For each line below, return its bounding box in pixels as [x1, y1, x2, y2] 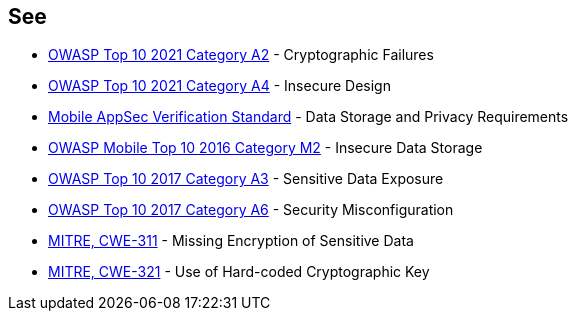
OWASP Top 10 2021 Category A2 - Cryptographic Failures [48, 46, 434, 64]
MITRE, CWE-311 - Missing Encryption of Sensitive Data [48, 232, 414, 250]
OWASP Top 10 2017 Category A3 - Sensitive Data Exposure [48, 170, 444, 188]
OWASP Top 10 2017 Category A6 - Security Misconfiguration [48, 201, 454, 219]
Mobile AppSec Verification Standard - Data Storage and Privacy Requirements [48, 108, 569, 126]
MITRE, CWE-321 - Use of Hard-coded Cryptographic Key [48, 263, 430, 281]
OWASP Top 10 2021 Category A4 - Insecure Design [48, 77, 391, 95]
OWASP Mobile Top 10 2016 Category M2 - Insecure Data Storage [48, 139, 483, 157]
